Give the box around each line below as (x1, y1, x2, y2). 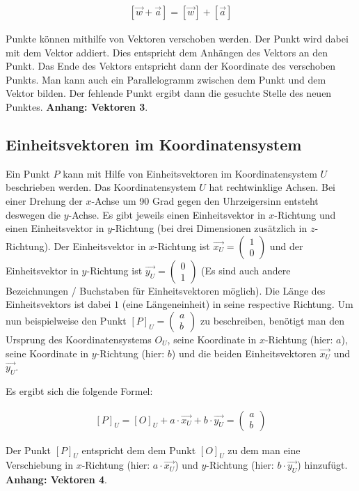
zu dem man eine (228, 442, 301, 457)
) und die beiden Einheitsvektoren (171, 345, 317, 360)
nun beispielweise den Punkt (6, 313, 127, 327)
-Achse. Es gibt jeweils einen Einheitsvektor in (68, 207, 266, 221)
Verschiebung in (6, 458, 73, 472)
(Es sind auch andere (201, 263, 291, 277)
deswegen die (6, 207, 61, 221)
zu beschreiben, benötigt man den (200, 313, 345, 327)
